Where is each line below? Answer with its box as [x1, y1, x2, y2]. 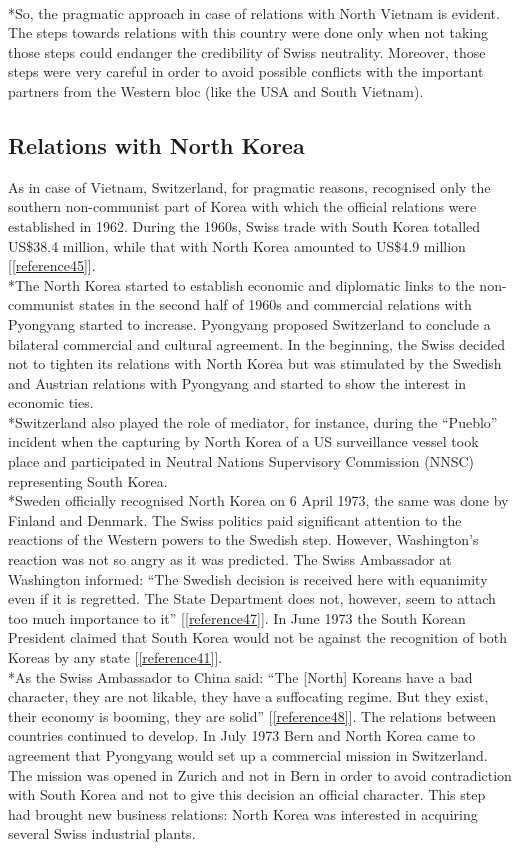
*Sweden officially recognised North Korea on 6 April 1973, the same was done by [8, 490, 509, 511]
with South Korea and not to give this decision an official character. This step [8, 784, 486, 805]
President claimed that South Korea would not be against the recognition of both [8, 627, 508, 648]
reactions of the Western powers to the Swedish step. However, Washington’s [8, 529, 479, 550]
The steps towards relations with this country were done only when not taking [8, 22, 489, 43]
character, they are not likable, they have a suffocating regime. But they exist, [8, 686, 489, 707]
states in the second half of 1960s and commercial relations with [79, 294, 472, 315]
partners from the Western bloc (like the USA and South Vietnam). [8, 80, 424, 101]
